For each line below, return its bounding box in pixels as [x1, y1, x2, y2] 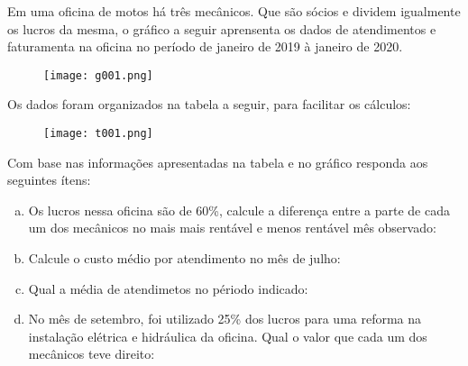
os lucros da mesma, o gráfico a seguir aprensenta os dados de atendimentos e [7, 19, 436, 38]
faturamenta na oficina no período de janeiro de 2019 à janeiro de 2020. [7, 37, 403, 56]
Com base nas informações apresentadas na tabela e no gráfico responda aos [7, 152, 428, 171]
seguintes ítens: [7, 170, 91, 189]
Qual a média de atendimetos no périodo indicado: [28, 279, 308, 297]
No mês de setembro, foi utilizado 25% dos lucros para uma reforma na [28, 309, 422, 328]
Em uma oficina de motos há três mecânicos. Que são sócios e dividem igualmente [7, 2, 461, 20]
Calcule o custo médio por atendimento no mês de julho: [28, 249, 341, 268]
